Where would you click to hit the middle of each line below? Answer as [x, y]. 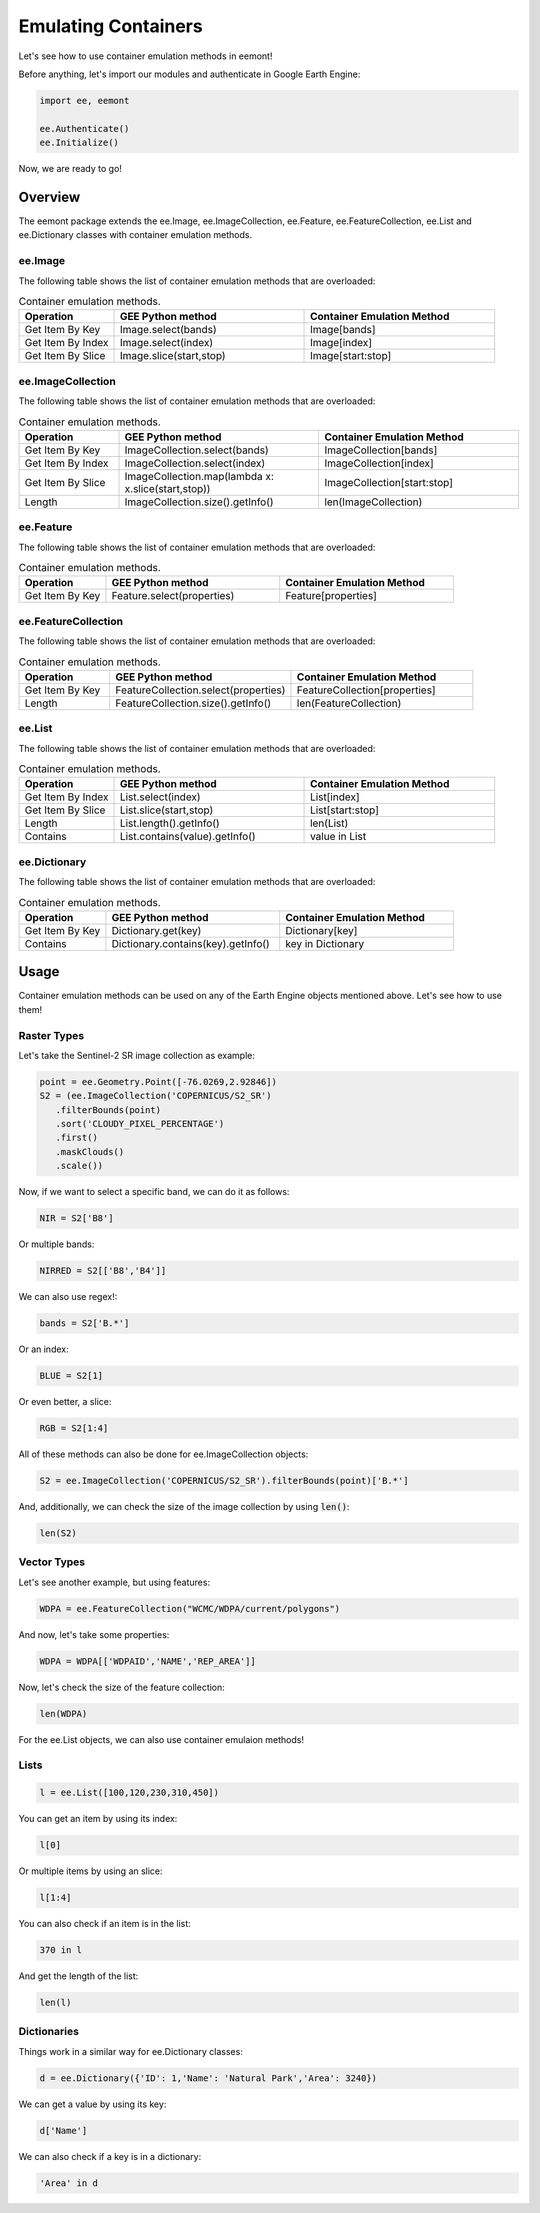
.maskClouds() [90, 1151]
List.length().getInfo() [169, 823]
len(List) [329, 823]
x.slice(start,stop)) [167, 488]
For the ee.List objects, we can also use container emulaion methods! [161, 1739]
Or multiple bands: [56, 1244]
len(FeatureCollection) [349, 703]
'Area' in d [69, 2183]
